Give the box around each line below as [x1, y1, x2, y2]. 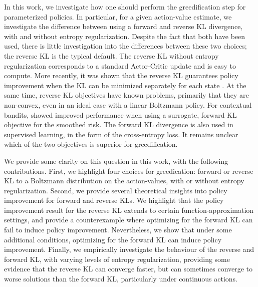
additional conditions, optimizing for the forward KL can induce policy [4, 234, 222, 244]
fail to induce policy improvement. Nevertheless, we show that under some [4, 224, 232, 235]
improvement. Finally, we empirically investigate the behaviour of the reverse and [4, 244, 254, 254]
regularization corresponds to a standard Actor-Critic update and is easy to [4, 60, 236, 71]
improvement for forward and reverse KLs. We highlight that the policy [4, 195, 224, 205]
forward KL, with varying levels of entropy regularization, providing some [4, 253, 230, 264]
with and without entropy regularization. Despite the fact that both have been [4, 31, 245, 41]
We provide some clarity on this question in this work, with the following [4, 155, 228, 166]
